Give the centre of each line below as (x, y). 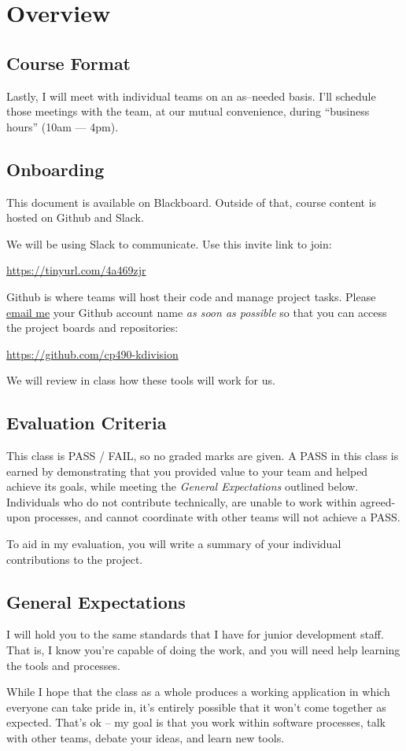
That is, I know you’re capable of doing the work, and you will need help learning (203, 650)
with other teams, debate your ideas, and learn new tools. (146, 738)
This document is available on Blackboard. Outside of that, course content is (192, 202)
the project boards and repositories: (92, 328)
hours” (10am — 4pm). (63, 126)
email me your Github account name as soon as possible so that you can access (197, 312)
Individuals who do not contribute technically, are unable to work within (182, 501)
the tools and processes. (63, 665)
